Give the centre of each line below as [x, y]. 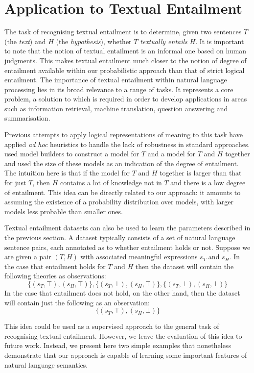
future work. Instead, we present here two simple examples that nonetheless [118, 345]
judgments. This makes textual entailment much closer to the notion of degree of [126, 60]
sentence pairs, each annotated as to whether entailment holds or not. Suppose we [127, 247]
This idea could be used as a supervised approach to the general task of [112, 326]
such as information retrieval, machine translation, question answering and [116, 108]
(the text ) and [25, 41]
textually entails [164, 41]
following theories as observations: [55, 276]
